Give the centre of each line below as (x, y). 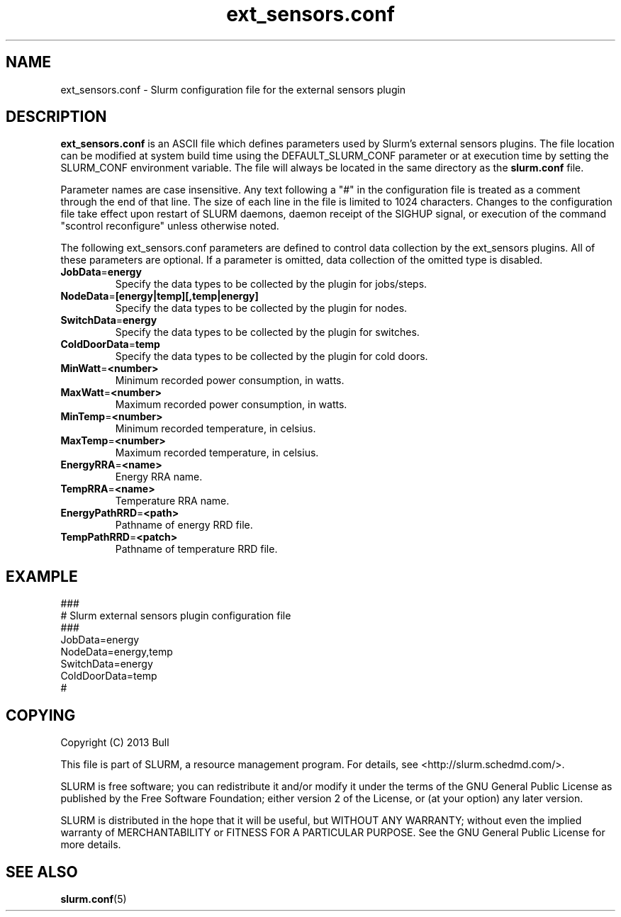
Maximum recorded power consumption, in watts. (231, 405)
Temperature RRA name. (172, 501)
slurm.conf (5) (94, 899)
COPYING (41, 715)
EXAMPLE (42, 576)
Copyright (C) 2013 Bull (115, 743)
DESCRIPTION (56, 117)
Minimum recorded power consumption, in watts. (230, 381)
